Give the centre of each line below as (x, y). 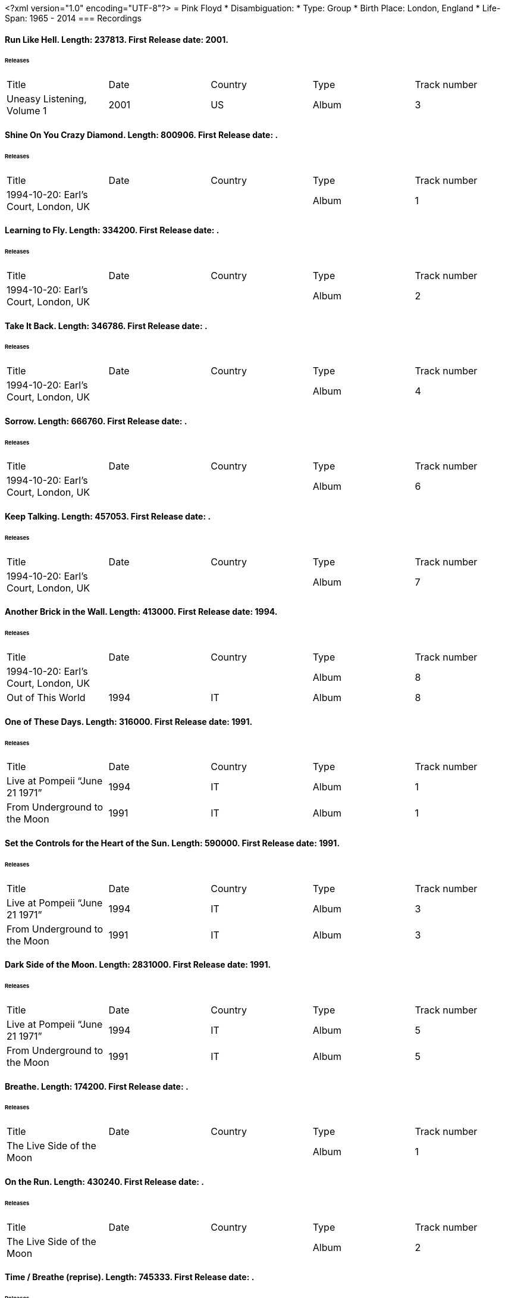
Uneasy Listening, (47, 99)
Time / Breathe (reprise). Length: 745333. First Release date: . (130, 1277)
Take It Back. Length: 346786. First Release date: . (106, 326)
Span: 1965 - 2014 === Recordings (73, 18)
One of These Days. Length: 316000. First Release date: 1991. (129, 721)
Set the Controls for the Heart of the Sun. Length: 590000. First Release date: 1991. (172, 843)
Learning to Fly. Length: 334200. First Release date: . (112, 230)
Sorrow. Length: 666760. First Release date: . (96, 421)
